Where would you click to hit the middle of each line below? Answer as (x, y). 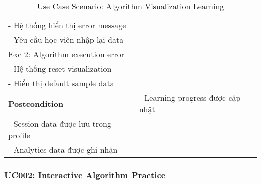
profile (19, 135)
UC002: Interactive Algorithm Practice (85, 175)
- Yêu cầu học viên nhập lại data (66, 40)
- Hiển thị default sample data (61, 83)
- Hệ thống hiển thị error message (67, 25)
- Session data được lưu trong (60, 124)
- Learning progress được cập (190, 98)
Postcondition (36, 103)
